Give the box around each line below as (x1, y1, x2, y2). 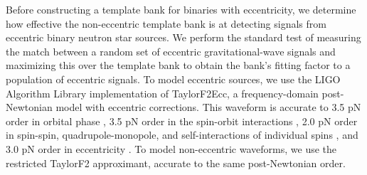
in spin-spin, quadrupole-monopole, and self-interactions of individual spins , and (6, 127, 358, 142)
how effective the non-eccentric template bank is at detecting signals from (6, 16, 326, 31)
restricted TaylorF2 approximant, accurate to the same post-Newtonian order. (6, 155, 346, 170)
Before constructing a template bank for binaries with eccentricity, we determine (6, 2, 356, 16)
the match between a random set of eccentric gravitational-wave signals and (6, 43, 336, 58)
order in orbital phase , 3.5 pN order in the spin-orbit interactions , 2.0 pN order (6, 113, 358, 128)
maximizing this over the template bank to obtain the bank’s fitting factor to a (6, 58, 351, 73)
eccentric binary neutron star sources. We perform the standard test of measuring (6, 30, 361, 45)
